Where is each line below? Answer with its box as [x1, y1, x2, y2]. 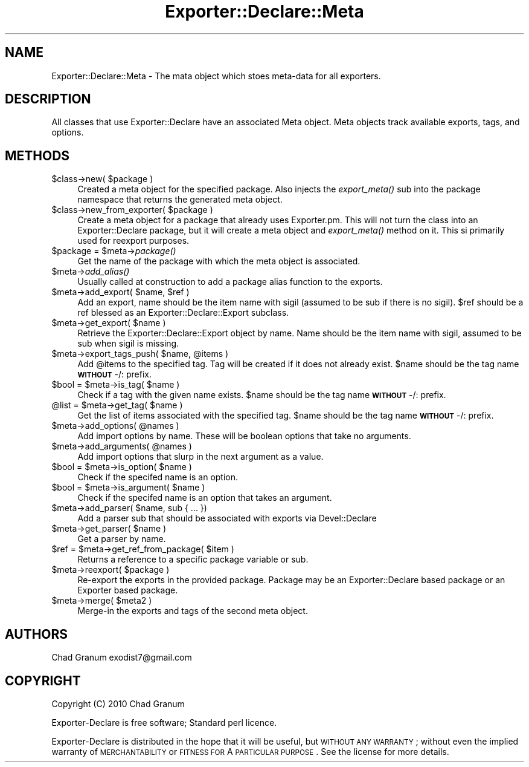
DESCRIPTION [5, 91, 91, 107]
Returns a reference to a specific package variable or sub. [77, 554, 309, 565]
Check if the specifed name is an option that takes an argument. [77, 492, 332, 503]
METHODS [5, 148, 70, 163]
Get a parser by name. [77, 534, 166, 544]
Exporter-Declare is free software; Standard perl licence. [51, 717, 277, 728]
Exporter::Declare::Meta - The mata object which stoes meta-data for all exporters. [51, 70, 381, 81]
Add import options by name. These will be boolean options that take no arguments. [77, 431, 411, 442]
